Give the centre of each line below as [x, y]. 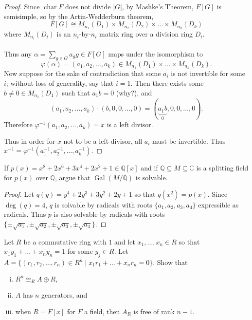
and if [149, 168]
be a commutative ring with [65, 241]
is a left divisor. [130, 124]
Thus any [18, 53]
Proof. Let [19, 194]
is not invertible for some [208, 73]
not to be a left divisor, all [103, 141]
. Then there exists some [167, 83]
